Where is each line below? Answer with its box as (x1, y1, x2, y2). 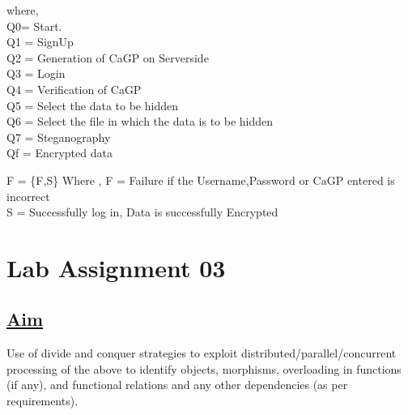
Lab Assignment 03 (6, 250, 226, 284)
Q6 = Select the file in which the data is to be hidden (6, 113, 274, 130)
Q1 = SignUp (6, 33, 74, 50)
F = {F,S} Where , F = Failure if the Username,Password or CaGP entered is (6, 171, 395, 188)
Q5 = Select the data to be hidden (6, 96, 178, 113)
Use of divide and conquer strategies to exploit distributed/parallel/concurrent (6, 344, 397, 362)
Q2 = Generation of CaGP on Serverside (6, 49, 209, 66)
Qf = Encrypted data (6, 144, 113, 161)
